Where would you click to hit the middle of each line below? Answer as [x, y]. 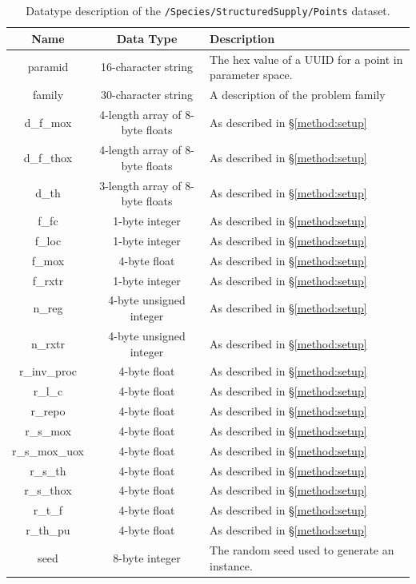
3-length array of [140, 185]
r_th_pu [48, 530]
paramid [48, 67]
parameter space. [251, 75]
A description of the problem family [298, 94]
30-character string [147, 94]
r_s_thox [48, 490]
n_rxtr [48, 343]
